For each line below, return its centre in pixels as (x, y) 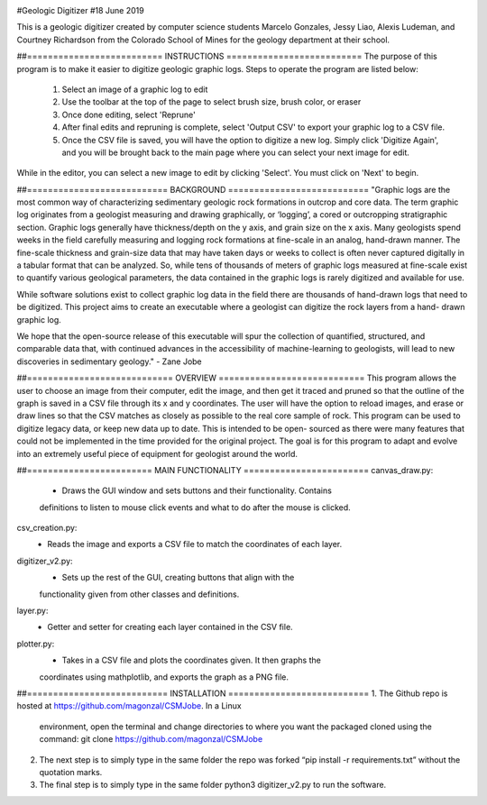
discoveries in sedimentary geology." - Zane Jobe (109, 361)
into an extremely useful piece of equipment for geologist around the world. (157, 453)
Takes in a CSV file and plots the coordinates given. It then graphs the (192, 660)
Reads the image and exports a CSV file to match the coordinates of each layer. (195, 544)
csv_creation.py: (47, 528)
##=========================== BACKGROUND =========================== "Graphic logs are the (234, 189)
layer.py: (32, 611)
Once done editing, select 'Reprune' (129, 114)
